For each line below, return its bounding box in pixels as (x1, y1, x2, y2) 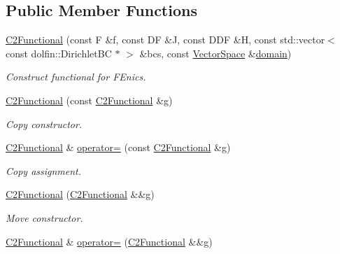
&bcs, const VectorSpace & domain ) (139, 45, 292, 60)
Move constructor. (6, 210, 83, 225)
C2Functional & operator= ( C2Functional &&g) (6, 234, 213, 248)
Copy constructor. (6, 116, 83, 131)
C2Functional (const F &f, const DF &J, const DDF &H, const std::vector (6, 32, 325, 47)
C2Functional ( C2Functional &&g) (6, 187, 155, 202)
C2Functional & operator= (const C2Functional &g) (6, 140, 231, 155)
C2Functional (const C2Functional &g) (6, 92, 173, 107)
